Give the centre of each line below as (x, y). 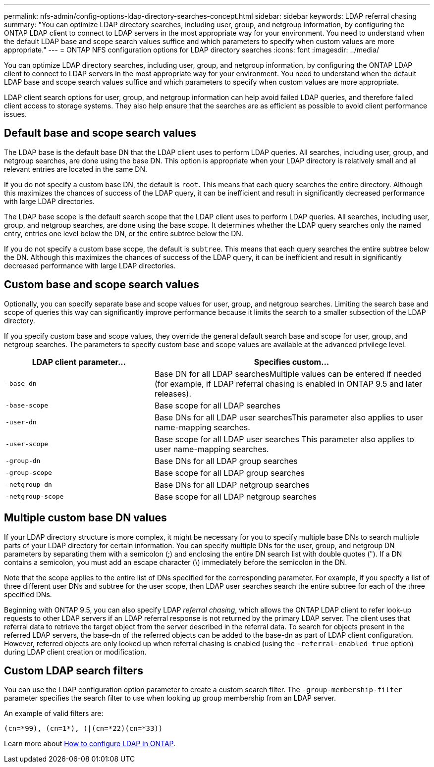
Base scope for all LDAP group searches (229, 473)
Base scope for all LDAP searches (217, 405)
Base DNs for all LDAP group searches (226, 461)
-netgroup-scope (35, 497)
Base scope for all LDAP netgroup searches (235, 496)
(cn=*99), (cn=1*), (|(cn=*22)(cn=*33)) (83, 729)
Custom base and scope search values (102, 285)
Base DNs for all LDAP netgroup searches (232, 485)
